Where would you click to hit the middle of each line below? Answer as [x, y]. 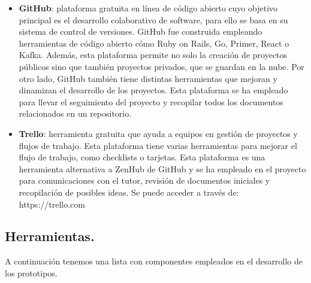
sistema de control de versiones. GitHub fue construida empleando [141, 31]
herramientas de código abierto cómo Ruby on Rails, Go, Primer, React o [154, 43]
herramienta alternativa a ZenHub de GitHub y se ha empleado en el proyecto [162, 168]
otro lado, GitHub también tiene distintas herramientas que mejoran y [148, 78]
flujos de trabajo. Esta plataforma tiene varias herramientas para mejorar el [158, 145]
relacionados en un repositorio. [75, 113]
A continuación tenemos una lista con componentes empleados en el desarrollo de [154, 261]
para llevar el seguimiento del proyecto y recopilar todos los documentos [151, 101]
